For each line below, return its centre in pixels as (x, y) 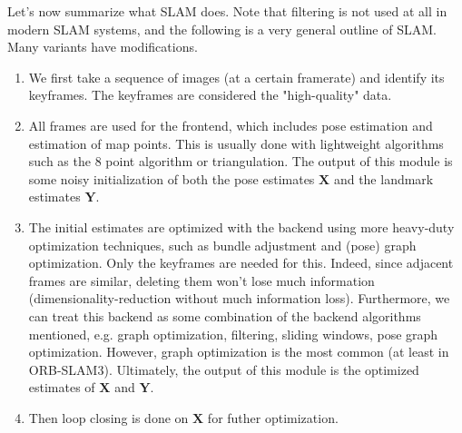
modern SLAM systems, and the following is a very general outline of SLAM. (222, 29)
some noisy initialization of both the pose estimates (172, 178)
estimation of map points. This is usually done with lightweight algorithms (236, 143)
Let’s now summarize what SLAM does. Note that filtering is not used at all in (227, 11)
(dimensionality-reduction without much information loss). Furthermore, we (239, 298)
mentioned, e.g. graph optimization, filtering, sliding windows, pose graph (233, 334)
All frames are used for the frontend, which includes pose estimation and (231, 125)
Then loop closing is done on (108, 417)
